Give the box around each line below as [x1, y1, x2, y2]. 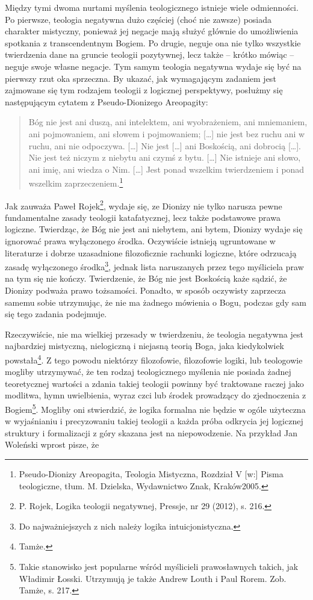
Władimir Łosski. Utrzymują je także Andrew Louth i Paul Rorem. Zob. [19, 572, 287, 584]
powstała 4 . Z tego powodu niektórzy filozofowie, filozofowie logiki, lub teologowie [5, 352, 303, 366]
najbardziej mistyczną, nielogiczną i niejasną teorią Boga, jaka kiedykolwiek [5, 339, 285, 352]
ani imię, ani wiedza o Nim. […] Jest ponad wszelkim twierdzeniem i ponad [28, 162, 305, 175]
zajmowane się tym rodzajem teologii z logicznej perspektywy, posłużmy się [5, 84, 283, 96]
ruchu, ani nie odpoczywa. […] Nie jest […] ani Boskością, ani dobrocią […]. [28, 139, 301, 152]
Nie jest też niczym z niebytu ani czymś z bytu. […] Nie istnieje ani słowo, [28, 151, 301, 164]
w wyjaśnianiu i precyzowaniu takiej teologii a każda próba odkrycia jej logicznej [5, 415, 303, 427]
